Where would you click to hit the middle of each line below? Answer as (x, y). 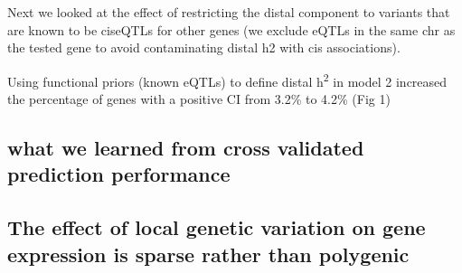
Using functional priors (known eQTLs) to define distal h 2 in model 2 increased (227, 80)
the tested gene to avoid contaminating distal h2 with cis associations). (204, 47)
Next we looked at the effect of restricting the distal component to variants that (229, 12)
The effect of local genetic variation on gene (217, 227)
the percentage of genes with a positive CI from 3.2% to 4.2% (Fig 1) (199, 99)
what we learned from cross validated (186, 148)
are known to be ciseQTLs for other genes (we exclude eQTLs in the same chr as (231, 29)
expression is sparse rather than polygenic (208, 254)
